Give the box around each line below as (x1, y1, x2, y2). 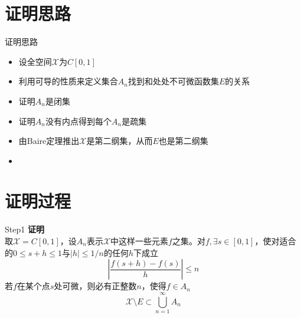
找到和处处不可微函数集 (127, 75, 219, 87)
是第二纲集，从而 (86, 135, 153, 147)
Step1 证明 (5, 223, 44, 235)
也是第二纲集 (158, 135, 208, 147)
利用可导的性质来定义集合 (18, 75, 118, 87)
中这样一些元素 (110, 235, 169, 247)
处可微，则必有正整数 (54, 280, 137, 292)
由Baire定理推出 (18, 135, 80, 147)
